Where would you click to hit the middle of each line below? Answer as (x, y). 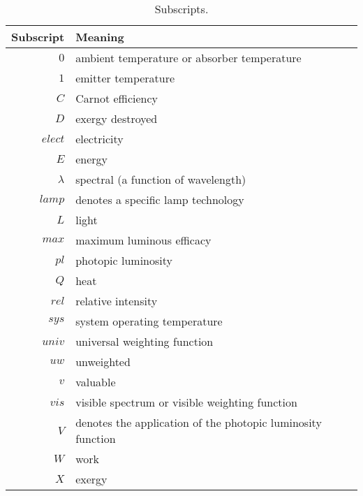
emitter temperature (125, 78)
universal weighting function (145, 341)
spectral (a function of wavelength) (161, 179)
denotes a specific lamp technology (160, 199)
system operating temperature (149, 321)
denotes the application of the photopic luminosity (199, 422)
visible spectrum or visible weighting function (186, 402)
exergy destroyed (117, 118)
